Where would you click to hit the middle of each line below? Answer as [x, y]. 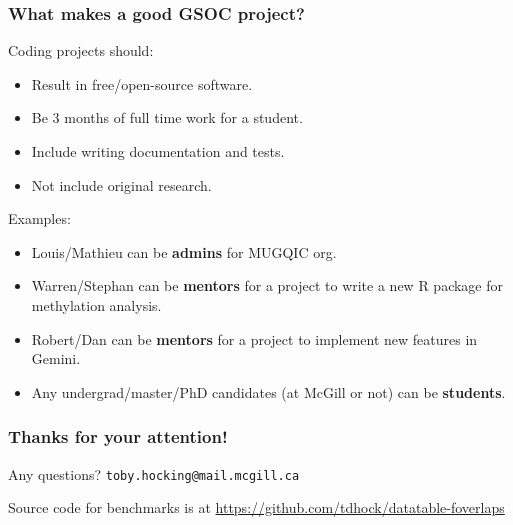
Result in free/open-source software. [142, 83]
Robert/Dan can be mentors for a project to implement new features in [254, 338]
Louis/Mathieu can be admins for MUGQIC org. [184, 251]
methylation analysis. [96, 304]
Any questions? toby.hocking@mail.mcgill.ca [154, 473]
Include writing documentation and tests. [158, 151]
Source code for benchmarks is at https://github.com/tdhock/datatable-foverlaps [256, 507]
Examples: [39, 218]
